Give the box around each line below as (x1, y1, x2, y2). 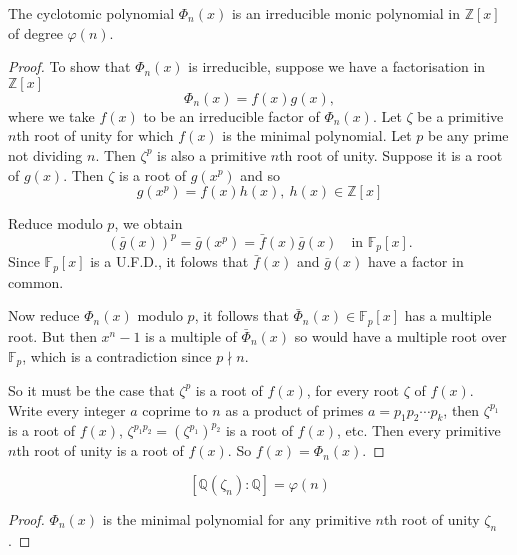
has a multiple (404, 305, 492, 326)
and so (240, 164, 281, 185)
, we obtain (114, 213, 183, 234)
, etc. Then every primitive (336, 420, 501, 441)
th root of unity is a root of (16, 440, 184, 461)
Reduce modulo (8, 213, 103, 234)
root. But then (8, 325, 97, 346)
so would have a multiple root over (294, 325, 507, 346)
